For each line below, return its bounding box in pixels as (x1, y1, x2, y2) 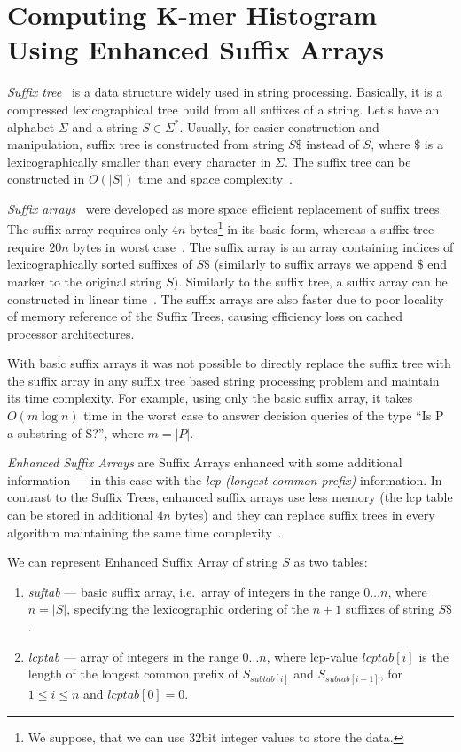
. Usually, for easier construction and (179, 117, 379, 136)
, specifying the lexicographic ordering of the (66, 599, 309, 618)
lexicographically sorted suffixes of (7, 255, 192, 273)
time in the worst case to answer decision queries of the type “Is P (83, 406, 444, 425)
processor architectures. (7, 324, 135, 342)
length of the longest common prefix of (27, 664, 238, 683)
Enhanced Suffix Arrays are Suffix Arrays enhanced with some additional (7, 453, 402, 472)
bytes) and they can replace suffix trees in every (175, 505, 435, 524)
